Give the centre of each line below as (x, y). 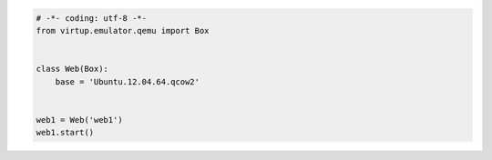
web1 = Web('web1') (79, 120)
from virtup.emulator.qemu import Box (123, 30)
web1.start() (65, 133)
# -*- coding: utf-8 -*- (92, 18)
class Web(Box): (72, 69)
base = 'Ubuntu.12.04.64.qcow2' (128, 81)
